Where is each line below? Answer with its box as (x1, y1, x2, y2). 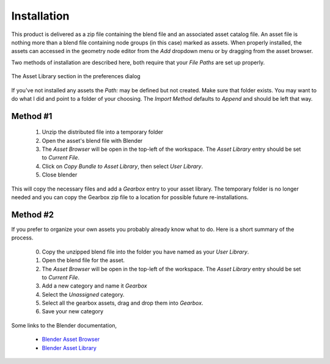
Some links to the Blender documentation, (11, 321, 117, 329)
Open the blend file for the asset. (42, 257, 125, 264)
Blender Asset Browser (42, 336, 100, 343)
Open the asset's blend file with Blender (42, 137, 143, 144)
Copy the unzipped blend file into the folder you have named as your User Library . (42, 248, 249, 255)
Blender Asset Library (42, 344, 97, 351)
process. (11, 234, 34, 241)
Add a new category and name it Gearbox (42, 282, 147, 289)
